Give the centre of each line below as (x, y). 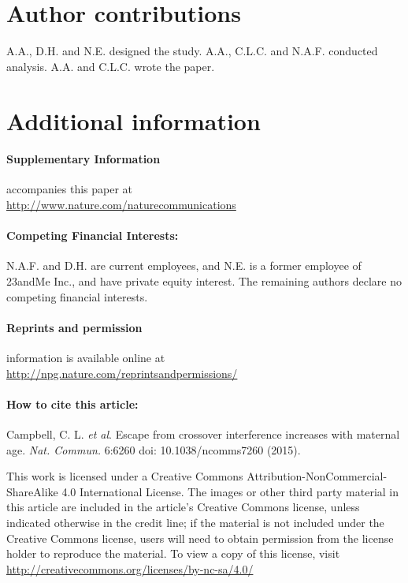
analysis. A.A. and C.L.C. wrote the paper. (111, 66)
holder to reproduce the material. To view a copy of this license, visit (173, 553)
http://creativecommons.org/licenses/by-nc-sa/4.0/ (130, 568)
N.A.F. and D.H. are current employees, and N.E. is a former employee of (184, 265)
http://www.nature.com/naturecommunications (121, 205)
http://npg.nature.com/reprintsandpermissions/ (122, 373)
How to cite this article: (72, 404)
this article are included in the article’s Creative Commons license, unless (183, 507)
